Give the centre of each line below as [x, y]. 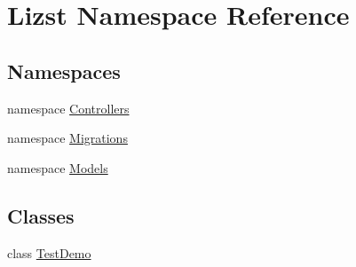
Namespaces [64, 71]
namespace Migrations [67, 138]
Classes [41, 215]
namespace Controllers [68, 108]
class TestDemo [49, 252]
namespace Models [58, 167]
